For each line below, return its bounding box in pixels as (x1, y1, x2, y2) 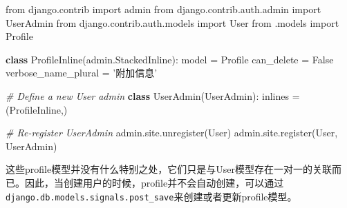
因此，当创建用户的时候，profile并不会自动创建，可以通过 (24, 175, 284, 189)
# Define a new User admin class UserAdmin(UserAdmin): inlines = (6, 88, 300, 103)
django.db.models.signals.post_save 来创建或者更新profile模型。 (6, 189, 297, 203)
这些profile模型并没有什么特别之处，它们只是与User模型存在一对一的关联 (6, 162, 332, 176)
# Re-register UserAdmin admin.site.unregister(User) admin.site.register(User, (6, 125, 338, 140)
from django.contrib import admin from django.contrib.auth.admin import (6, 2, 321, 16)
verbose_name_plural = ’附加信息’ (6, 65, 158, 80)
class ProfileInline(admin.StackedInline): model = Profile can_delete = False (6, 52, 334, 66)
